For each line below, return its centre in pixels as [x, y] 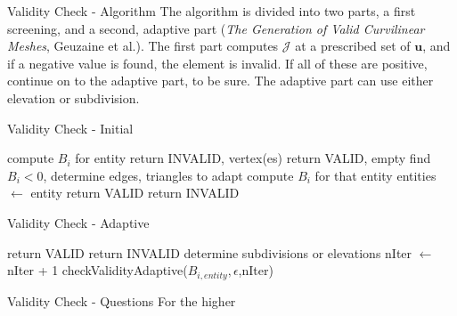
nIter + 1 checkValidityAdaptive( [98, 270]
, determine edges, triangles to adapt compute [168, 175]
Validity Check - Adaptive [78, 222]
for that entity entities [375, 175]
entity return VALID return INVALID [135, 193]
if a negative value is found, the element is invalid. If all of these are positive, [217, 63]
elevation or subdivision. [73, 97]
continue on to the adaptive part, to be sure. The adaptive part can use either [220, 81]
